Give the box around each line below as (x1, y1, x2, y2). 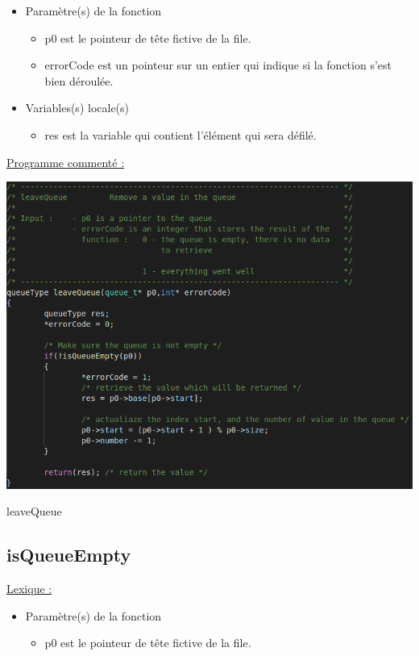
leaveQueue (6, 503, 62, 520)
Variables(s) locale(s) (25, 99, 130, 116)
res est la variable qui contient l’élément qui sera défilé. (44, 126, 317, 143)
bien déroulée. (44, 72, 114, 89)
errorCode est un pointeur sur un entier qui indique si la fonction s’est (44, 56, 392, 73)
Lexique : (6, 580, 52, 597)
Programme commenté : (6, 153, 125, 170)
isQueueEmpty (6, 542, 131, 567)
